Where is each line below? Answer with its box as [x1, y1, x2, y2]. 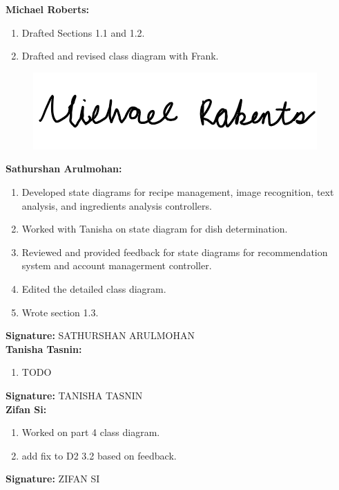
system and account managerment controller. [21, 258, 212, 273]
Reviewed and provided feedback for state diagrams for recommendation [21, 244, 328, 259]
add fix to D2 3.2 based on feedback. [21, 448, 177, 462]
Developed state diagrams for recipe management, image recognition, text [21, 184, 334, 199]
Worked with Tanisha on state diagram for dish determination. [21, 221, 288, 236]
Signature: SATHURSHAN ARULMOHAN [6, 328, 195, 343]
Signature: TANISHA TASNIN [6, 388, 143, 402]
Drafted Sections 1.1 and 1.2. [21, 25, 145, 39]
